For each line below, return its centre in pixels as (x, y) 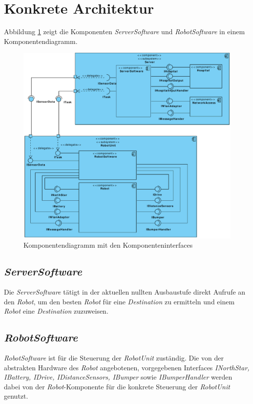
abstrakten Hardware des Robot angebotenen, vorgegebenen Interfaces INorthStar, (127, 367)
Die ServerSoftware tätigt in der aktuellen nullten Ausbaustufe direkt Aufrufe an (125, 291)
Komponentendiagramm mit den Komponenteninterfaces (108, 245)
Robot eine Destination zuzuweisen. (56, 311)
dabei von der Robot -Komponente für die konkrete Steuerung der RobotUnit (117, 386)
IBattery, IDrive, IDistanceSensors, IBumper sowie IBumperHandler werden (118, 377)
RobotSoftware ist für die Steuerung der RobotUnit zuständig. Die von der (114, 357)
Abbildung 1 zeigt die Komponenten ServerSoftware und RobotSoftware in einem (125, 32)
